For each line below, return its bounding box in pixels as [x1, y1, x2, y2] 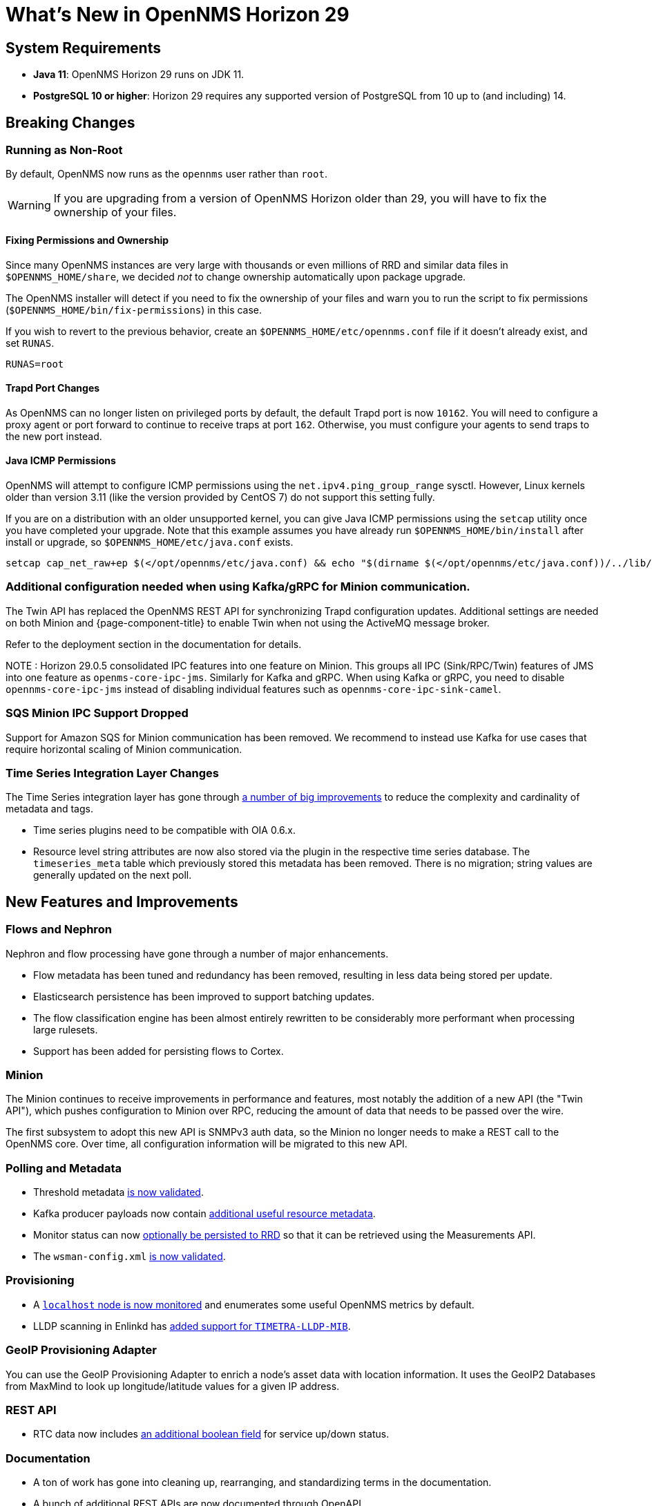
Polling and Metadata [6, 1161, 122, 1175]
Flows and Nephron [6, 922, 112, 937]
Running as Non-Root [6, 143, 123, 158]
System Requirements [6, 39, 161, 57]
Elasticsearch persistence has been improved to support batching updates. [33, 990, 374, 1002]
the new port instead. [6, 430, 102, 442]
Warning [8, 198, 51, 213]
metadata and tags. [6, 803, 93, 815]
